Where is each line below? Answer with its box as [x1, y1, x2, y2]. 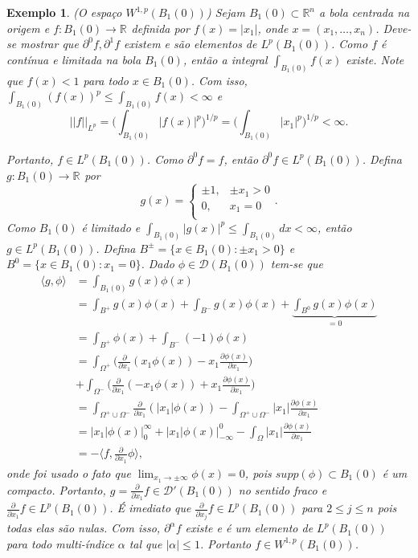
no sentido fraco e [238, 481, 327, 498]
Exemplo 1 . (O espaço [6, 4, 122, 20]
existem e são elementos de [124, 35, 257, 52]
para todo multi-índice [6, 535, 114, 552]
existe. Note [346, 51, 404, 67]
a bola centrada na [319, 4, 410, 20]
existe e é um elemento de [185, 519, 313, 536]
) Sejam [206, 4, 245, 20]
